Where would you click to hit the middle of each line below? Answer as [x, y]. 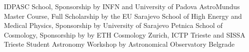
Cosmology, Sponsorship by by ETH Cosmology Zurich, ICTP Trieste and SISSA [125, 34]
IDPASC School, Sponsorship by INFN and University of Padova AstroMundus [122, 6]
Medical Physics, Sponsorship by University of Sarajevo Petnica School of [113, 25]
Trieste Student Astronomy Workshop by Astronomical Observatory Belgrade [119, 44]
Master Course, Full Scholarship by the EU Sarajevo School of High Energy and [123, 16]
